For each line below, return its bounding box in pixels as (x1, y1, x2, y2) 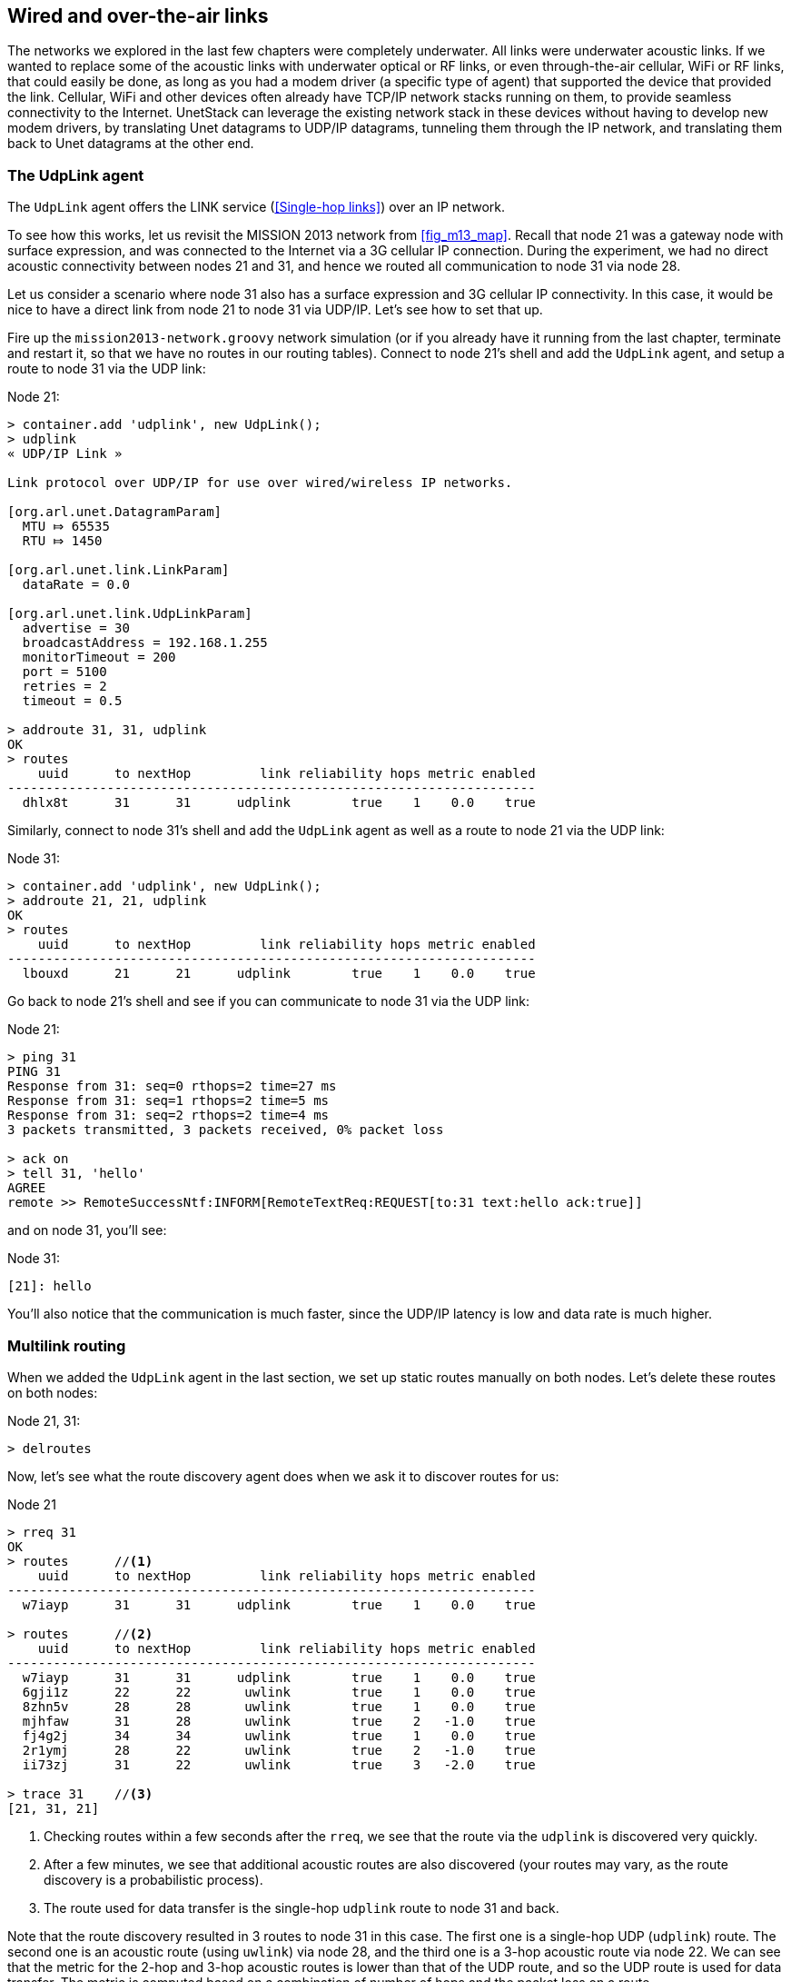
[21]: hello (7, 1279, 92, 1294)
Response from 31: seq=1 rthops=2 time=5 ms (7, 1093, 330, 1109)
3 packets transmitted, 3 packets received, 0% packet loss (7, 1122, 444, 1138)
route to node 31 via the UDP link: (7, 361, 206, 377)
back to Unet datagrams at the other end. (7, 135, 254, 152)
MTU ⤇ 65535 (22, 519, 110, 534)
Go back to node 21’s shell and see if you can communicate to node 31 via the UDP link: (7, 993, 529, 1010)
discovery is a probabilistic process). (44, 1871, 263, 1887)
